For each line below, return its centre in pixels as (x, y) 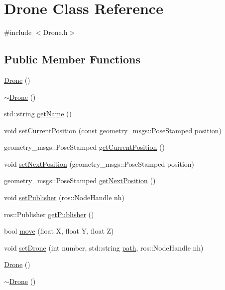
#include (18, 32)
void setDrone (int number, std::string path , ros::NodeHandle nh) (104, 247)
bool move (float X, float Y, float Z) (59, 231)
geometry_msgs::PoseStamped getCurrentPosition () (84, 147)
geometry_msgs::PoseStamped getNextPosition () (80, 180)
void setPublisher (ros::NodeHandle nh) (64, 197)
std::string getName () (38, 114)
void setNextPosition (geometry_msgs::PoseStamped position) (99, 163)
